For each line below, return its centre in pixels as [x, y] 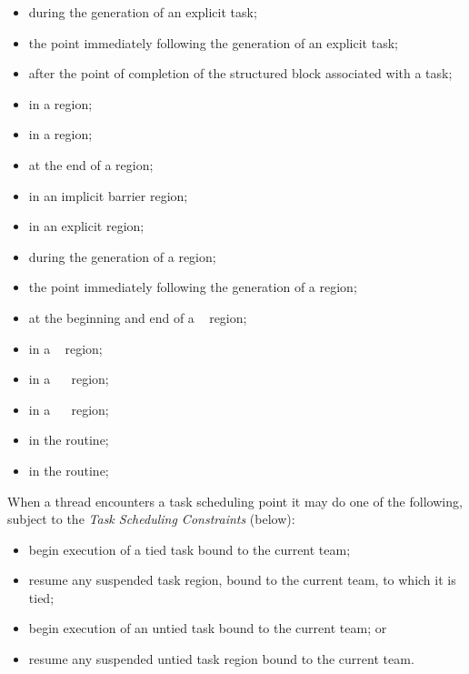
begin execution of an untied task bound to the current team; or [208, 628]
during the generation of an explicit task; [143, 12]
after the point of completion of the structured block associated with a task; [240, 73]
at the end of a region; [91, 164]
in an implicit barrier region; [108, 195]
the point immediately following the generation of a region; [193, 287]
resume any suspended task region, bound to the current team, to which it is [242, 580]
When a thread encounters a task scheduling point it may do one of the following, [235, 501]
